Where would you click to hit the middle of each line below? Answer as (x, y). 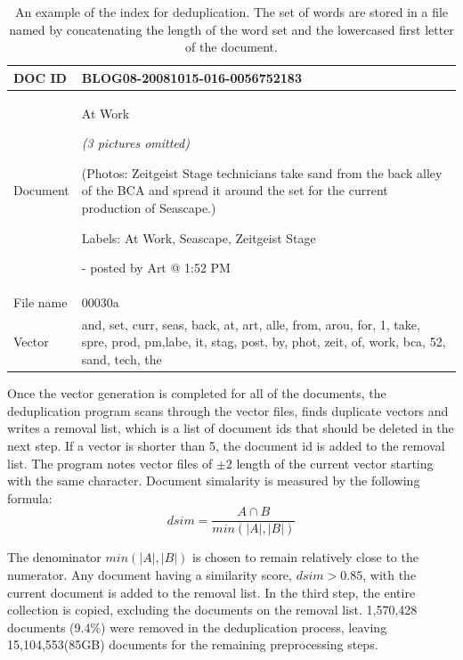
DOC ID (40, 77)
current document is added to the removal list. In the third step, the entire (211, 592)
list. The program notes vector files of (110, 463)
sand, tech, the (122, 359)
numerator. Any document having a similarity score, (150, 574)
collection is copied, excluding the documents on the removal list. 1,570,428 (212, 610)
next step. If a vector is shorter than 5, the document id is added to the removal (226, 445)
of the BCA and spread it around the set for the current (235, 190)
